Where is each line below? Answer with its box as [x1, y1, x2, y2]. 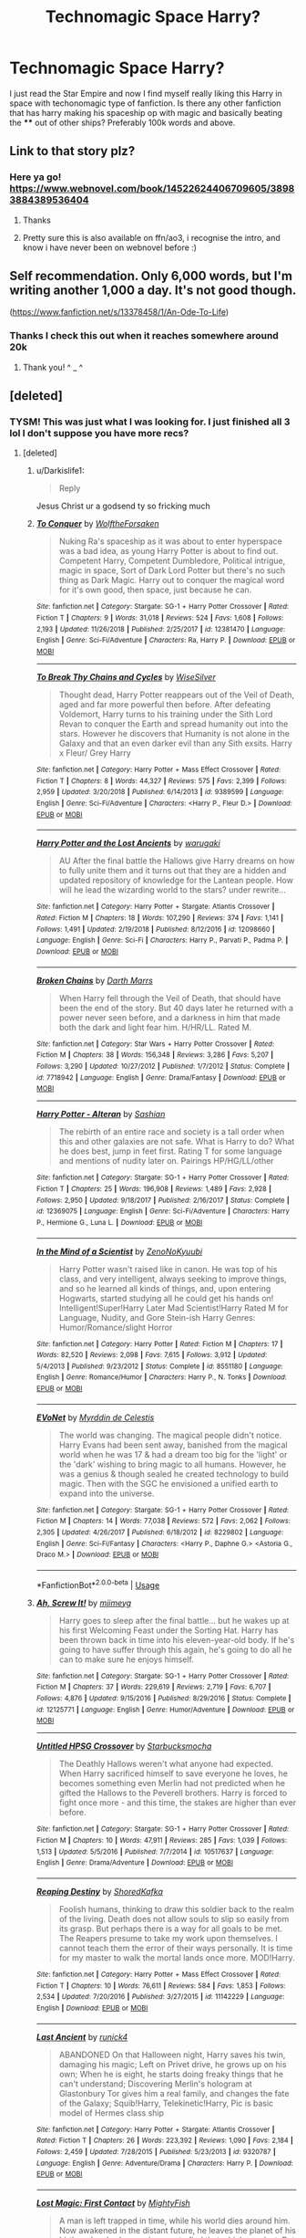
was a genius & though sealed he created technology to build [58, 1468, 290, 1480]
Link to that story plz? [9, 143, 136, 159]
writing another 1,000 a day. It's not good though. [9, 283, 297, 298]
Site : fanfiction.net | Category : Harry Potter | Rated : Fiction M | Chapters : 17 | [36, 1339, 283, 1348]
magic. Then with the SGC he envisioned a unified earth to [58, 1478, 279, 1489]
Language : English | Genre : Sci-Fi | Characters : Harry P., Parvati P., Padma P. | [36, 936, 289, 946]
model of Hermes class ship [58, 2107, 165, 2118]
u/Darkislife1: [36, 465, 85, 476]
